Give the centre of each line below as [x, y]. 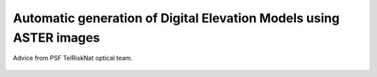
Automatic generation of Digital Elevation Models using [176, 18]
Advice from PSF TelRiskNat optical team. [73, 58]
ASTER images [57, 37]
